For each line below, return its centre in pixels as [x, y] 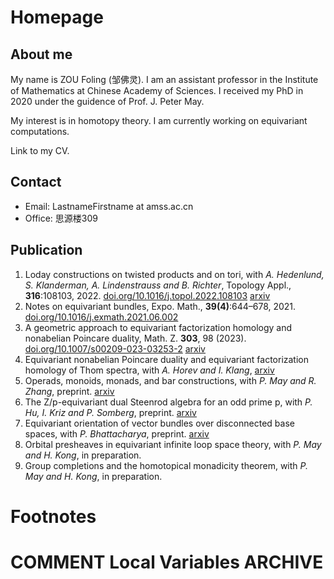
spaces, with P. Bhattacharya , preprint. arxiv [117, 433]
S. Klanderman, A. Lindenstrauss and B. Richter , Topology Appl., [158, 285]
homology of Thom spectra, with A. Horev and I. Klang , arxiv [149, 370]
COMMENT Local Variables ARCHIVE [167, 562]
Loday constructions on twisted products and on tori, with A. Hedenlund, [174, 274]
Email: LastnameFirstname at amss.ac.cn [109, 206]
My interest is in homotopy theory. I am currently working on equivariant [159, 120]
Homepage [57, 17]
